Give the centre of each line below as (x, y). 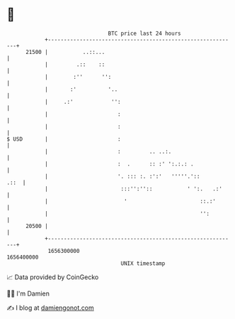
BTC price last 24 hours (144, 33)
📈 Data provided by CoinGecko (53, 277)
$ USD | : (64, 139)
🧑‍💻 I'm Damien (28, 293)
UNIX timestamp (143, 263)
